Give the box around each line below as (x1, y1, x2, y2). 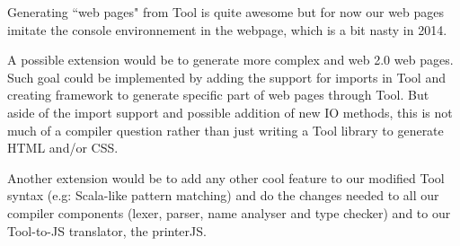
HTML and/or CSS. (7, 138, 119, 157)
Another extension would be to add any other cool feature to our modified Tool (7, 168, 445, 187)
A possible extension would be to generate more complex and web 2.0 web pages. (7, 50, 454, 69)
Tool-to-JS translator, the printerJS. (7, 221, 207, 240)
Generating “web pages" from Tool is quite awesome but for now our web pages (7, 3, 445, 21)
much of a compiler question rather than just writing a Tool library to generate (7, 120, 444, 139)
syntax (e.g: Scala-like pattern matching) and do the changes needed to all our (7, 186, 439, 205)
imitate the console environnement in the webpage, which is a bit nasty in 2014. (7, 20, 447, 39)
